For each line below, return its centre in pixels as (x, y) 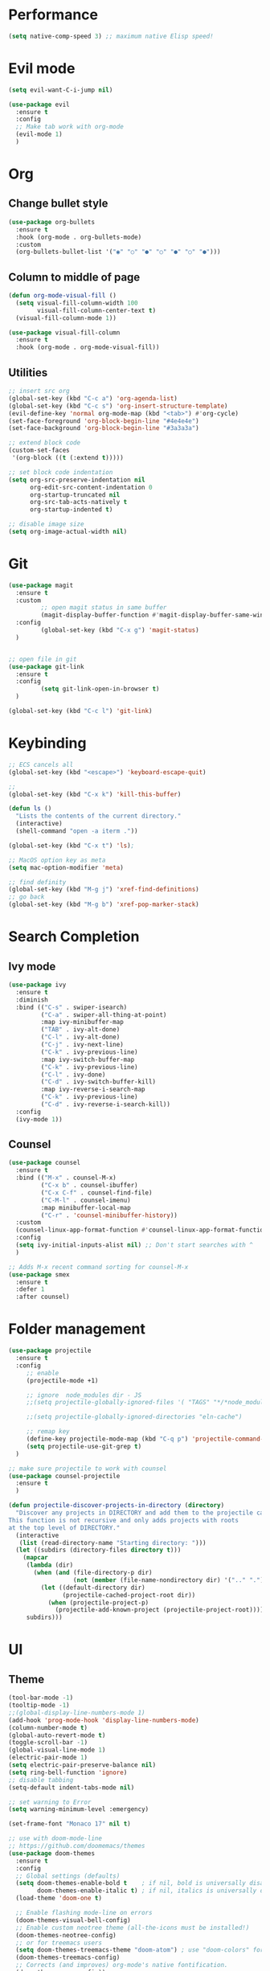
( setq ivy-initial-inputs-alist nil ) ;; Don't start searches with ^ (134, 1245)
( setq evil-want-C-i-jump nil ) (61, 90)
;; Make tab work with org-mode (70, 127)
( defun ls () (30, 809)
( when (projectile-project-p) (98, 1602)
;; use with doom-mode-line (55, 1838)
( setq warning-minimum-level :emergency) (79, 1809)
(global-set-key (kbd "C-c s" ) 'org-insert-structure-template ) (118, 406)
